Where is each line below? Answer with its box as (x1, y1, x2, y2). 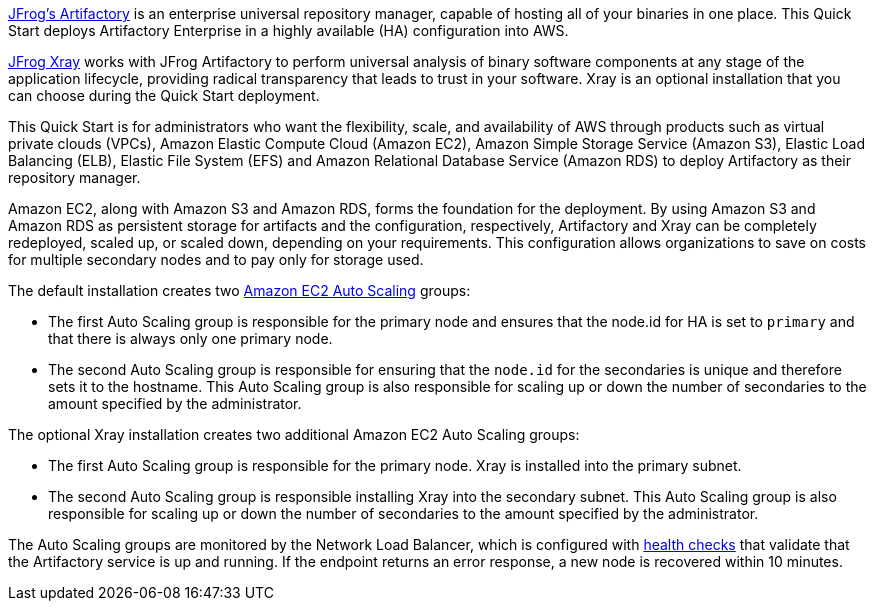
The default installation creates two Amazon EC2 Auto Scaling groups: (8, 282, 471, 299)
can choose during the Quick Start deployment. (8, 87, 320, 104)
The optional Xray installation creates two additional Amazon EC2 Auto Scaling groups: (8, 426, 580, 443)
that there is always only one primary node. (48, 330, 333, 347)
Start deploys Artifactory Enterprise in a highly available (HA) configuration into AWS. (8, 22, 569, 39)
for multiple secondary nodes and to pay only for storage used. (8, 251, 424, 268)
